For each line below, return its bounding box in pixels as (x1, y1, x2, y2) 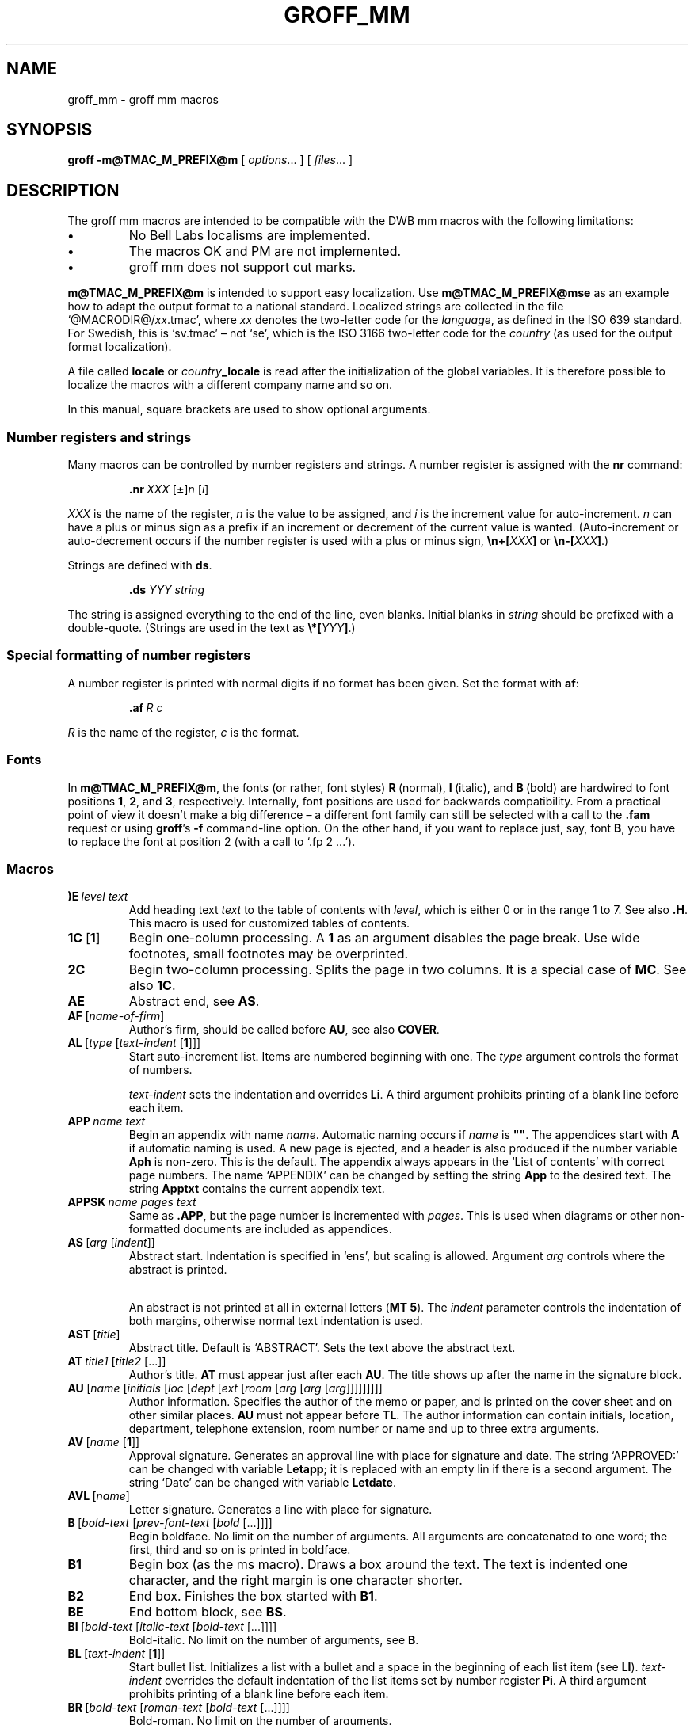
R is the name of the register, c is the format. (67, 725, 299, 739)
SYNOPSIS (6, 120, 93, 140)
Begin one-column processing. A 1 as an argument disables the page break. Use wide (128, 930, 640, 946)
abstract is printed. (128, 1262, 227, 1277)
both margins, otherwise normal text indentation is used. (128, 1314, 423, 1328)
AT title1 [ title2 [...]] (67, 1354, 166, 1369)
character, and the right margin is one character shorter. (128, 1572, 463, 1589)
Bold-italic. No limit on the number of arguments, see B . (128, 1633, 419, 1647)
